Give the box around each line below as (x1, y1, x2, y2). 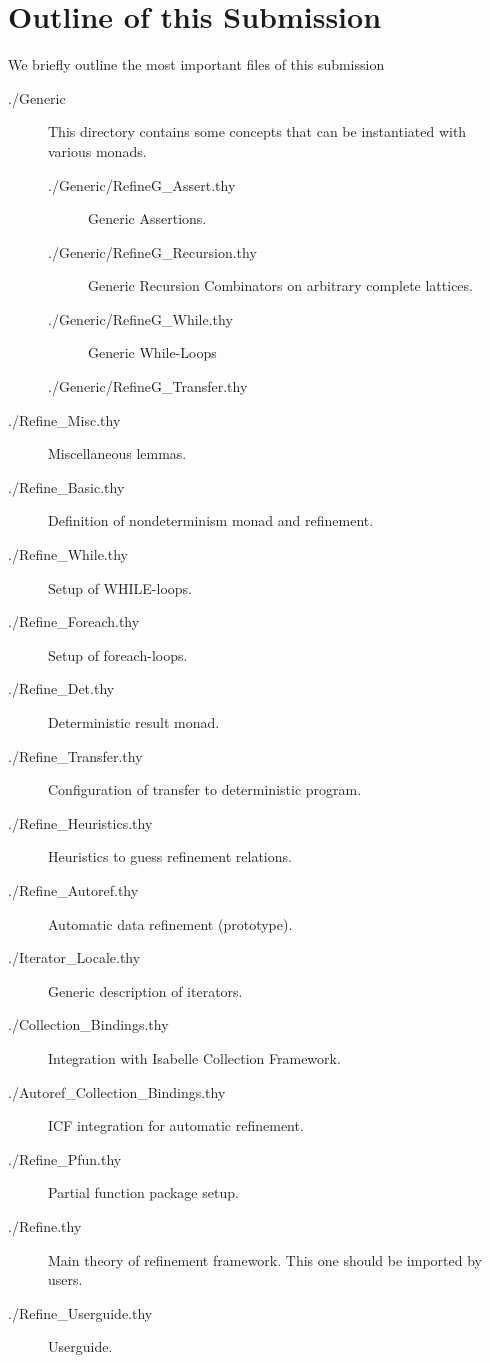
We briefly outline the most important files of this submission (8, 54, 385, 75)
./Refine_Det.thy (8, 678, 115, 699)
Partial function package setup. (48, 1182, 239, 1203)
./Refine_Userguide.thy (8, 1302, 153, 1323)
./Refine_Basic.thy (8, 476, 125, 497)
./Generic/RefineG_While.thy (48, 308, 233, 329)
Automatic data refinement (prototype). (48, 913, 293, 934)
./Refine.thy (8, 1215, 82, 1236)
